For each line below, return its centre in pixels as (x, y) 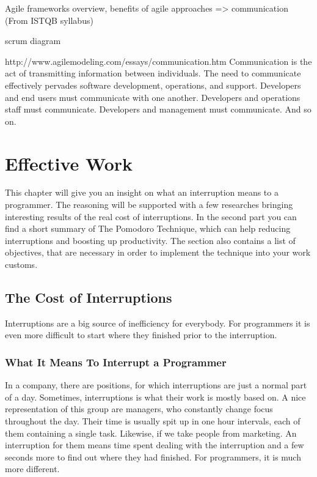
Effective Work (69, 163)
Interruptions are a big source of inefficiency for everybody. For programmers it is (158, 323)
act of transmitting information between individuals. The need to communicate (153, 73)
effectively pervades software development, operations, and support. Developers (153, 85)
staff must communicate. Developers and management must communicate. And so (158, 109)
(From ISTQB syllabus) (49, 20)
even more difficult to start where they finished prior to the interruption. (141, 335)
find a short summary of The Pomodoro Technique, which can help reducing (148, 228)
